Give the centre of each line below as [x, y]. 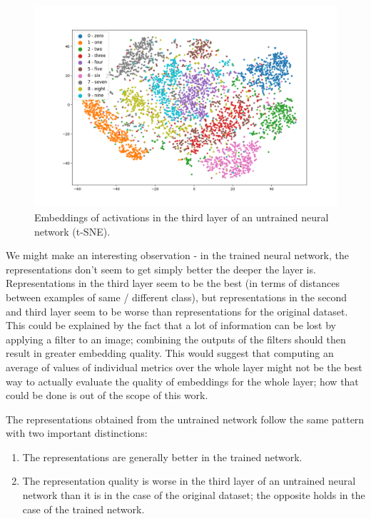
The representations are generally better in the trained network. [162, 457]
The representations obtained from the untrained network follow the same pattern [185, 419]
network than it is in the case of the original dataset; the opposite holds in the [194, 495]
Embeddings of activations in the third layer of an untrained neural [182, 217]
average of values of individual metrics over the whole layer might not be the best [184, 367]
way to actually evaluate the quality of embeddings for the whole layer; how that [182, 381]
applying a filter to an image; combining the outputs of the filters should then [176, 339]
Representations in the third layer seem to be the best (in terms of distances [173, 283]
